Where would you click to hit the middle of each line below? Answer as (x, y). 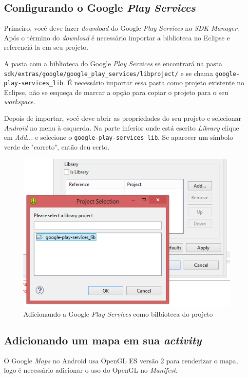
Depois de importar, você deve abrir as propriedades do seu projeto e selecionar (123, 118)
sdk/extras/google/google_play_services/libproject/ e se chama (109, 73)
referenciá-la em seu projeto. (46, 47)
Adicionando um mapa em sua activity (103, 340)
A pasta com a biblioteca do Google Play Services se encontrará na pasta (113, 63)
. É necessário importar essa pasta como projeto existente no (154, 83)
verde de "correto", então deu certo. (57, 146)
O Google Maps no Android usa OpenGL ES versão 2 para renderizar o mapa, (121, 360)
